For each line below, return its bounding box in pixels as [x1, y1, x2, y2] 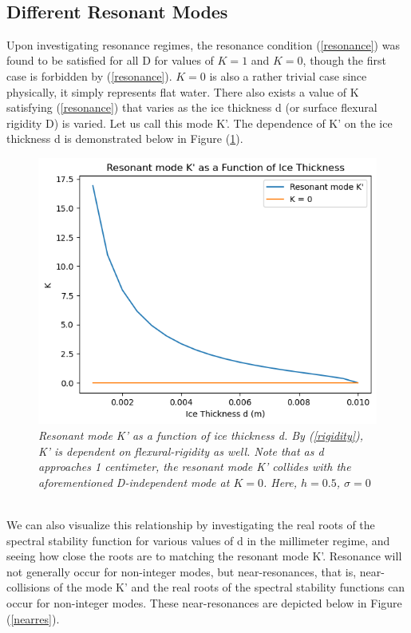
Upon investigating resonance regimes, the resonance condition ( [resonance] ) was [6, 36, 400, 53]
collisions [6, 579, 50, 595]
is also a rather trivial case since [209, 67, 367, 84]
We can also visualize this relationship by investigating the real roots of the [6, 516, 375, 532]
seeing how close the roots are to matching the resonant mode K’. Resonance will [6, 548, 402, 564]
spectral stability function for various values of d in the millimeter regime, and [6, 532, 390, 548]
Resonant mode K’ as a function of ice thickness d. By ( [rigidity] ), [38, 427, 364, 443]
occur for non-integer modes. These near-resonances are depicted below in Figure [6, 594, 402, 611]
